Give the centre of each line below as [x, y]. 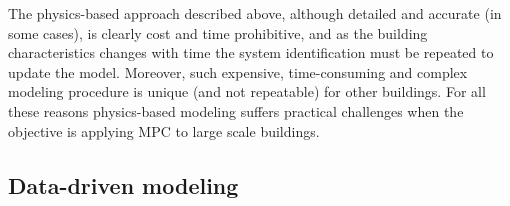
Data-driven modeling [123, 184]
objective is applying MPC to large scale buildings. [164, 130]
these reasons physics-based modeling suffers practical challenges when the [236, 110]
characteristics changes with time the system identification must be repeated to [251, 52]
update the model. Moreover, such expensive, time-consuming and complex [238, 71]
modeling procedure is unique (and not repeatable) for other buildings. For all [247, 91]
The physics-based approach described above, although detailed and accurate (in [255, 13]
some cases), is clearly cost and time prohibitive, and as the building [218, 32]
